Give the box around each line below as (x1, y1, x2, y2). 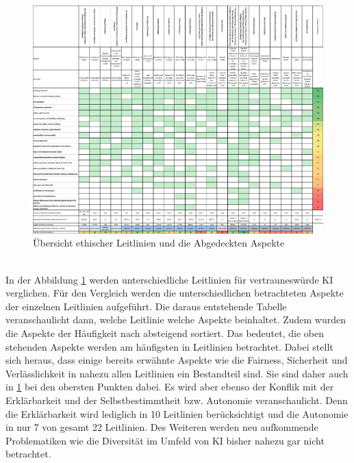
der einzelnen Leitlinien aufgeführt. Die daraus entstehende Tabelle (5, 299, 287, 313)
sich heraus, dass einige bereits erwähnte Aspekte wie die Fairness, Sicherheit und (5, 353, 348, 367)
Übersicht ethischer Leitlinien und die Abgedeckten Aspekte (33, 236, 285, 250)
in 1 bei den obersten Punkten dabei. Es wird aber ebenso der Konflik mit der (5, 379, 334, 394)
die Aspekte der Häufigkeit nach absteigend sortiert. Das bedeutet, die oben (5, 325, 324, 340)
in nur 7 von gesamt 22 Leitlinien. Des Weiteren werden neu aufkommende (5, 420, 318, 434)
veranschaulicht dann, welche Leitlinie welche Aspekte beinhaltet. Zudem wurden (5, 312, 346, 327)
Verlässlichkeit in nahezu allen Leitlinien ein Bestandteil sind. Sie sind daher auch (5, 366, 349, 380)
